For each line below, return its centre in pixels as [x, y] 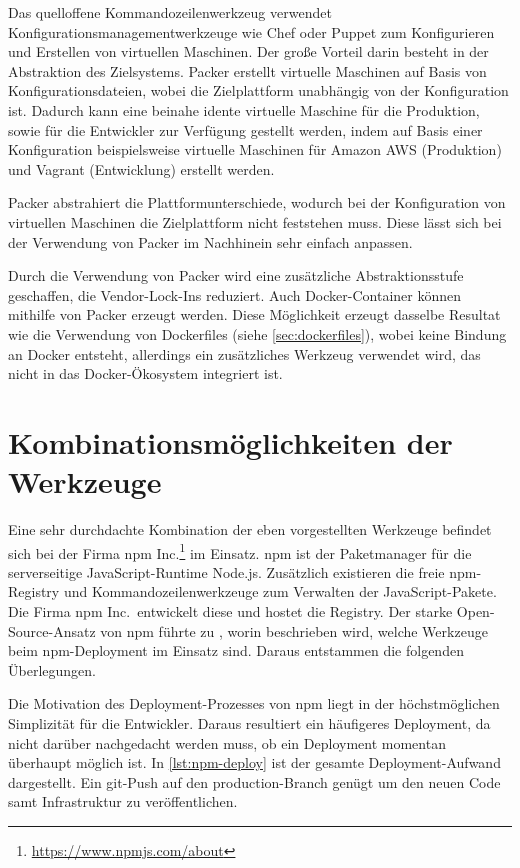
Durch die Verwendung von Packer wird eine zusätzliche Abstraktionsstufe [236, 275]
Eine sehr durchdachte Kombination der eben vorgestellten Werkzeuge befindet [250, 529]
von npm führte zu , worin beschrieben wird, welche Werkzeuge [294, 630]
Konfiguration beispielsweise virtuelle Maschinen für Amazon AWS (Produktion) [255, 149]
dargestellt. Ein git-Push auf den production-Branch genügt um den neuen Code [254, 781]
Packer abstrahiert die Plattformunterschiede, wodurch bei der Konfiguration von [257, 202]
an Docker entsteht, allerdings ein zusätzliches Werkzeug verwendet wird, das [244, 353]
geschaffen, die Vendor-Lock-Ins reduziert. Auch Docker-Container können [234, 294]
